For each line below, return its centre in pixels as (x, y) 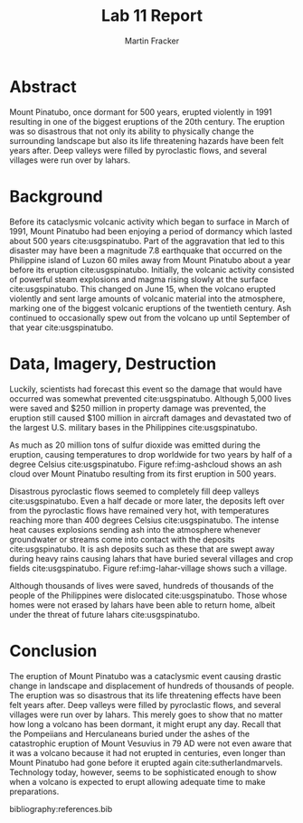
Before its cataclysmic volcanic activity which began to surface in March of (149, 222)
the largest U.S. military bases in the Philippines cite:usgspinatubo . (133, 427)
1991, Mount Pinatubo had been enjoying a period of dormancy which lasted (151, 231)
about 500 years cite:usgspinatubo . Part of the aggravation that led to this (147, 241)
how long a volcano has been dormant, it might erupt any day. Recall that (146, 724)
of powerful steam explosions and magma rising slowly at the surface (139, 279)
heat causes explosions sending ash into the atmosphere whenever (135, 529)
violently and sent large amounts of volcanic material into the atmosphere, (147, 298)
